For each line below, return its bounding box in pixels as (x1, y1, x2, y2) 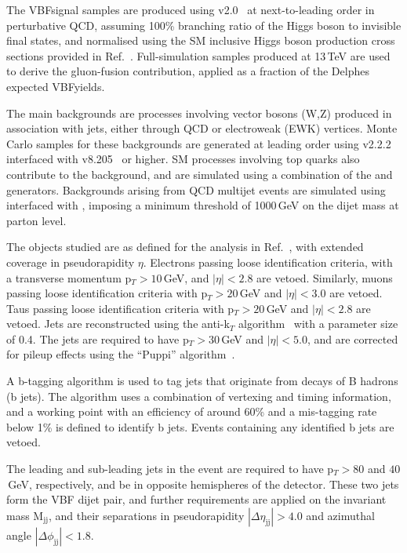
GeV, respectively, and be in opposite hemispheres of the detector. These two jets (8, 475, 399, 492)
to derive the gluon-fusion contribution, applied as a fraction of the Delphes (6, 63, 369, 79)
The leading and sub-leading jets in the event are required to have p (6, 460, 334, 477)
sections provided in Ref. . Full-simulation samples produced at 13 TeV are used (6, 47, 391, 64)
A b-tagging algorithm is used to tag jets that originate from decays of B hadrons (6, 373, 398, 389)
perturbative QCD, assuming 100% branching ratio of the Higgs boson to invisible (6, 16, 402, 33)
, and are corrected (307, 330, 398, 347)
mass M (6, 507, 44, 523)
